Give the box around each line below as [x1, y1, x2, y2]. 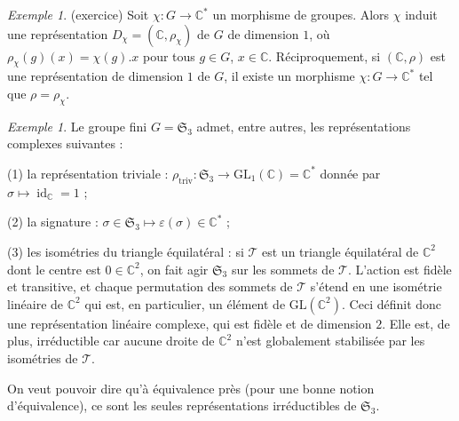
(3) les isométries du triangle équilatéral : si [7, 242, 244, 260]
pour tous [142, 46, 195, 65]
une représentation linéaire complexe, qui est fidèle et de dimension [7, 314, 372, 332]
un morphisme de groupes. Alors [212, 5, 390, 23]
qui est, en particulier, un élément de [84, 294, 286, 313]
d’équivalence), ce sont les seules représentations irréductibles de [7, 396, 357, 415]
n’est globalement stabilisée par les [235, 331, 425, 350]
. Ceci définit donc [342, 294, 442, 313]
